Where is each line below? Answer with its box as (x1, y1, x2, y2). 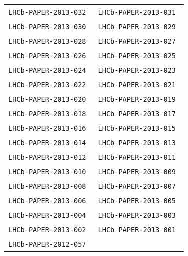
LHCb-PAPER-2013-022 (8, 81, 86, 89)
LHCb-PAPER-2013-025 (98, 52, 176, 60)
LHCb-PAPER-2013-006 (8, 197, 86, 205)
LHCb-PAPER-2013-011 (98, 153, 176, 161)
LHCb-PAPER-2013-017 (98, 110, 176, 118)
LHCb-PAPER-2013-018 (8, 110, 86, 118)
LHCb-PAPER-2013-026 (8, 52, 86, 60)
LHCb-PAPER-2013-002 (8, 226, 86, 234)
